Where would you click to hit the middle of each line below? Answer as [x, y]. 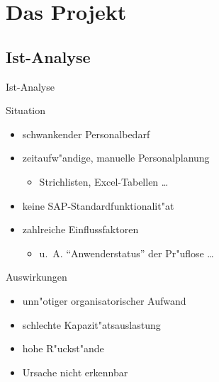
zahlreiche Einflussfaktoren [80, 229]
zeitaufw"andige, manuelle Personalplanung [116, 158]
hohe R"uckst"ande [63, 348]
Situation [26, 110]
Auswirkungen [36, 277]
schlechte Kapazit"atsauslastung [91, 324]
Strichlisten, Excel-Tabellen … [104, 181]
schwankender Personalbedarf [86, 134]
